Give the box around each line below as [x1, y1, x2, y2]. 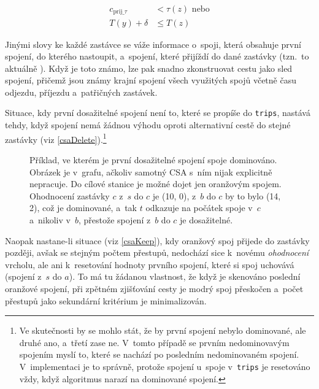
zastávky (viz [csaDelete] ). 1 [5, 131, 107, 145]
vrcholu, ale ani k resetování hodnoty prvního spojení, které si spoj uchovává [5, 258, 294, 271]
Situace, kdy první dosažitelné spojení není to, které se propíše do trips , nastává [5, 106, 310, 119]
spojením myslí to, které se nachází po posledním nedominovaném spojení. [19, 348, 299, 361]
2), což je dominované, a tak [29, 201, 137, 214]
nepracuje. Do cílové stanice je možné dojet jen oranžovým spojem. [29, 177, 282, 190]
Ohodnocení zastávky [29, 189, 110, 202]
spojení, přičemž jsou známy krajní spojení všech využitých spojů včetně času [5, 74, 296, 87]
